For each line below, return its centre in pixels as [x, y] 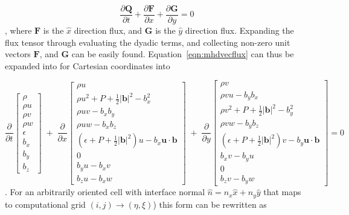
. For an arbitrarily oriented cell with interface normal [105, 192]
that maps [282, 192]
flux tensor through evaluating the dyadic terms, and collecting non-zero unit [148, 42]
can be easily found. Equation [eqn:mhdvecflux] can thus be [183, 54]
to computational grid [45, 204]
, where [18, 30]
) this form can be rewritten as [210, 204]
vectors [18, 54]
